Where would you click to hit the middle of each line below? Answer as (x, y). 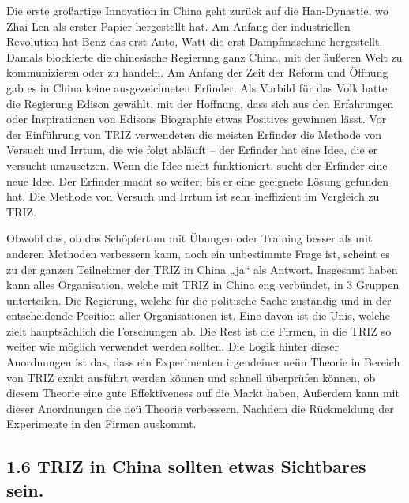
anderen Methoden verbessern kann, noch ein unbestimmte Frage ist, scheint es (198, 253)
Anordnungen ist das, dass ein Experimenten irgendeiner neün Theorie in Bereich (203, 362)
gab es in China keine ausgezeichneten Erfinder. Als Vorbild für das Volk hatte (197, 87)
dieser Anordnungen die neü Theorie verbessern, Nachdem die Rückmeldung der (200, 408)
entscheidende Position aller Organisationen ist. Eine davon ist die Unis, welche (198, 315)
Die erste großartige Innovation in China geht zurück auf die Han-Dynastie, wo (197, 10)
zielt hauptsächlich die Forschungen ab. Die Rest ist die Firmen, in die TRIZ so (199, 330)
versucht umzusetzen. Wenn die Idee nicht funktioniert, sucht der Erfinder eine (197, 165)
